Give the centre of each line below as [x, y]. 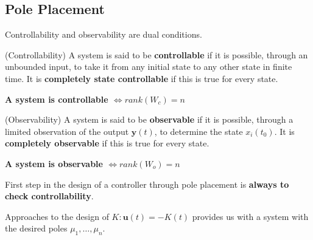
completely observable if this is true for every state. [107, 143]
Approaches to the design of [57, 216]
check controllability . [49, 196]
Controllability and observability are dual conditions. [104, 34]
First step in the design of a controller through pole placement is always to [147, 184]
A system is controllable [57, 99]
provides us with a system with [250, 216]
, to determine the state [199, 131]
